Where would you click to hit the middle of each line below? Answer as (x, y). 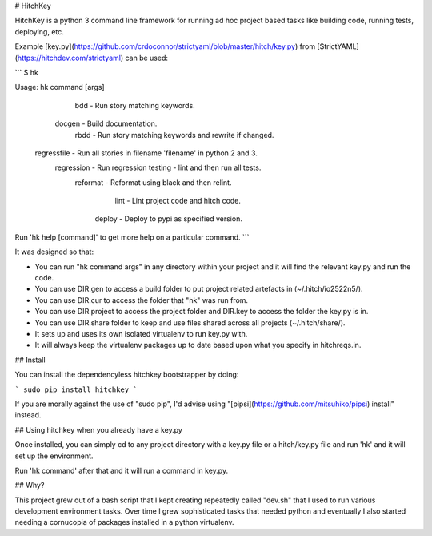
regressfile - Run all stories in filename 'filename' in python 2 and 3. (146, 153)
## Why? (30, 486)
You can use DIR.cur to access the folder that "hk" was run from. (141, 300)
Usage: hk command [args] (60, 87)
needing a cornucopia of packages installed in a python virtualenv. (125, 522)
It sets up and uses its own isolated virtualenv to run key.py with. (141, 333)
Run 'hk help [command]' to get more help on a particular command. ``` (132, 237)
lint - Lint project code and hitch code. (178, 201)
